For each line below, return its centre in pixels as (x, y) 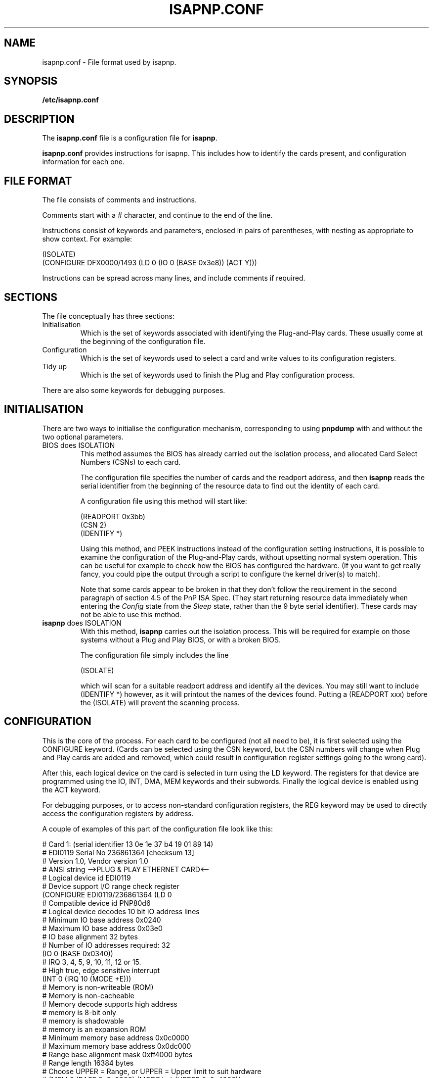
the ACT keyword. (71, 789)
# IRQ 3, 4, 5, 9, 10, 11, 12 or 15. (92, 962)
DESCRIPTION (39, 119)
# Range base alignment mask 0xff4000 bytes (117, 1054)
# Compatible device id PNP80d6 (96, 903)
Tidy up (55, 366)
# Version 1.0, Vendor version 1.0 (95, 861)
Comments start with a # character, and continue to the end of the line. (157, 215)
